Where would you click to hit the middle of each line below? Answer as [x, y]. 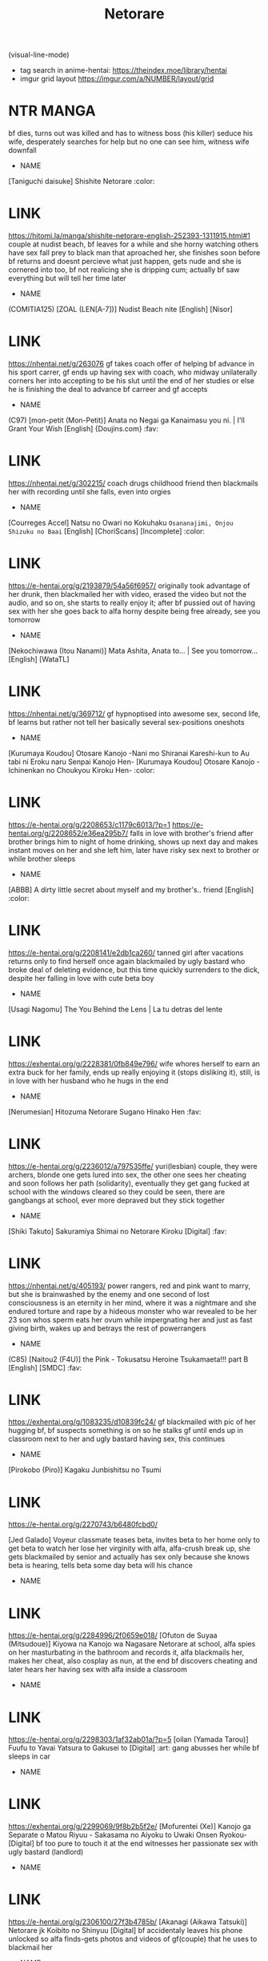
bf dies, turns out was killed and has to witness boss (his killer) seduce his [131, 134]
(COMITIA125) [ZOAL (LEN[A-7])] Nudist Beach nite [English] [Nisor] [121, 310]
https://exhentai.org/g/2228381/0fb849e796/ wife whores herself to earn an [134, 1063]
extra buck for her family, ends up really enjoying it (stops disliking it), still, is [134, 1072]
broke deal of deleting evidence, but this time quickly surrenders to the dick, [134, 970]
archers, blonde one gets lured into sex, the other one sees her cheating [127, 1175]
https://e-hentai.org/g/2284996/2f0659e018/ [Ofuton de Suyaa [113, 1635]
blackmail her [31, 1947]
